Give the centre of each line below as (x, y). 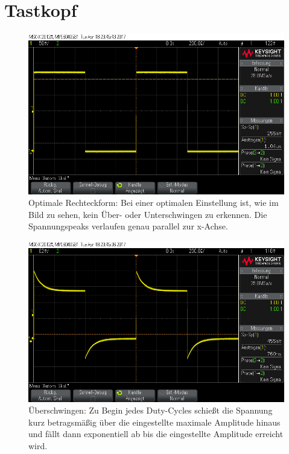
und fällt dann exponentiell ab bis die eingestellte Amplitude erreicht (156, 434)
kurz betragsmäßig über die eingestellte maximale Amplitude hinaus (154, 422)
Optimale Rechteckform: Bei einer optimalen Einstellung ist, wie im (154, 203)
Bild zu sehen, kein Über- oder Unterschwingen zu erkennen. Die (148, 214)
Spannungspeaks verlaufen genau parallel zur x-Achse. (128, 226)
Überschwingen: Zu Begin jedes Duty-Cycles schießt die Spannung (151, 410)
